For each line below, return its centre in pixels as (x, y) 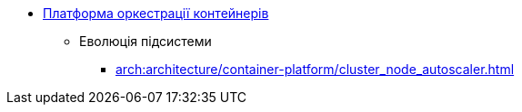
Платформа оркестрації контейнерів (156, 13)
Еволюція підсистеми (146, 41)
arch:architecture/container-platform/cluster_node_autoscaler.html (315, 69)
